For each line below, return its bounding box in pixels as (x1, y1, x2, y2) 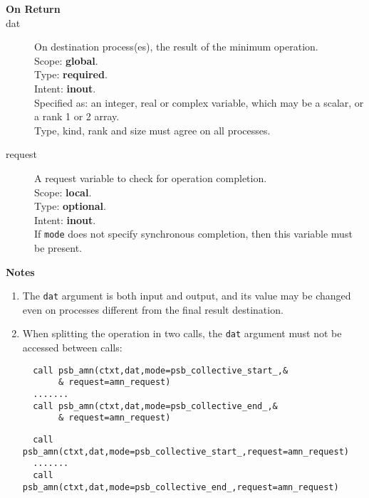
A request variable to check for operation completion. (34, 170, 267, 185)
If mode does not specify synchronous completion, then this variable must (34, 226, 353, 241)
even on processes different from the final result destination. (22, 302, 284, 317)
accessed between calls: (22, 340, 123, 355)
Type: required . (34, 67, 108, 82)
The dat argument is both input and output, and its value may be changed (22, 288, 351, 303)
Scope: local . (34, 184, 92, 199)
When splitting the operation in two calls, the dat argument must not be (22, 326, 342, 341)
